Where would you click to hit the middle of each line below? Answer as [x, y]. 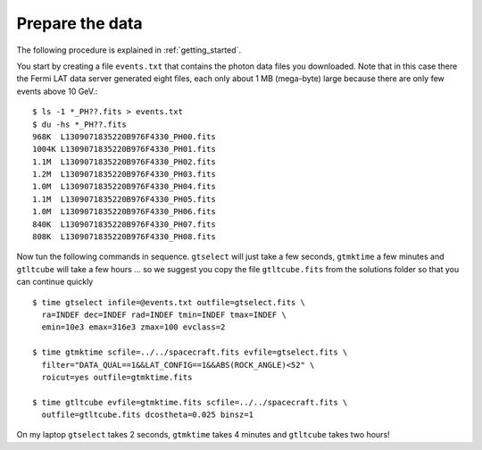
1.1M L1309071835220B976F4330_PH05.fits [124, 199]
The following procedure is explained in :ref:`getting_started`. [129, 50]
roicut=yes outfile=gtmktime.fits [117, 377]
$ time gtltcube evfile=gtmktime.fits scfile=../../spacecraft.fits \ [190, 402]
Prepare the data [79, 23]
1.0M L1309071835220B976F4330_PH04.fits [124, 187]
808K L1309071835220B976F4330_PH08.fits [124, 237]
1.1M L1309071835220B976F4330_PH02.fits [124, 162]
